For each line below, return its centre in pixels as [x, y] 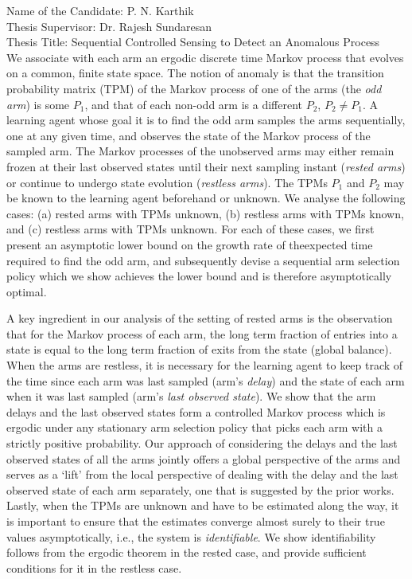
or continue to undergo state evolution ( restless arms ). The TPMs [167, 182]
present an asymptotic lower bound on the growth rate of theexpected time [190, 244]
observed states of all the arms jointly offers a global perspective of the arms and [204, 458]
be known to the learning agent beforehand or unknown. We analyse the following [206, 198]
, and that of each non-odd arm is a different [193, 104]
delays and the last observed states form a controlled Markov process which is [196, 411]
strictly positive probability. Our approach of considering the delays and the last [202, 443]
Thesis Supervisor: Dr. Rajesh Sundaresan [109, 26]
